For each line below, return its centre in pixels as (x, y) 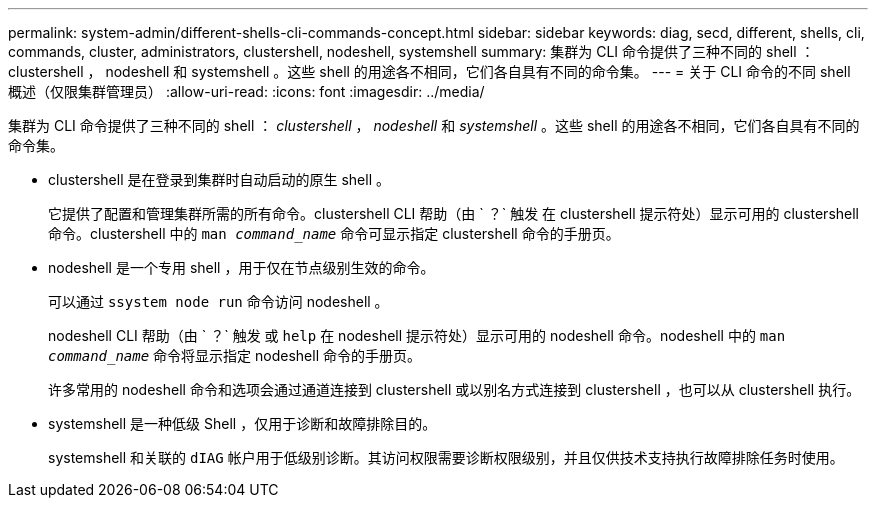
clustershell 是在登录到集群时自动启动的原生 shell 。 (219, 179)
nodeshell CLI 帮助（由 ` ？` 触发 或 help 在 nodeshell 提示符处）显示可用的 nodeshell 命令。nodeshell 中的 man (417, 335)
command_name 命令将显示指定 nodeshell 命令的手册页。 (234, 355)
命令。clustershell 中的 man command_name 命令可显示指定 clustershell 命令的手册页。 (334, 233)
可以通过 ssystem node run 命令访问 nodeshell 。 (218, 301)
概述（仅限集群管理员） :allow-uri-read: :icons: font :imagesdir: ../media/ (246, 91)
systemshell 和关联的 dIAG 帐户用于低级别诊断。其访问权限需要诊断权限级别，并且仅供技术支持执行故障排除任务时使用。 (446, 457)
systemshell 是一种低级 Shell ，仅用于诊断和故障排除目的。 (242, 423)
